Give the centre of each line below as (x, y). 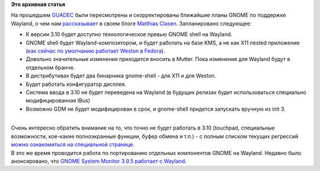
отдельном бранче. (50, 67)
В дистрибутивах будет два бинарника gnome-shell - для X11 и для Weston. (121, 76)
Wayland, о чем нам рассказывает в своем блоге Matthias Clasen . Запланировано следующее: (131, 23)
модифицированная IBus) (58, 101)
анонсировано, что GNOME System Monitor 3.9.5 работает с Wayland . (99, 161)
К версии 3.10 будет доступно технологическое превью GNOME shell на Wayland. (129, 34)
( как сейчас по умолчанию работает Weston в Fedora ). (95, 51)
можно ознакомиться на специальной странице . (73, 144)
